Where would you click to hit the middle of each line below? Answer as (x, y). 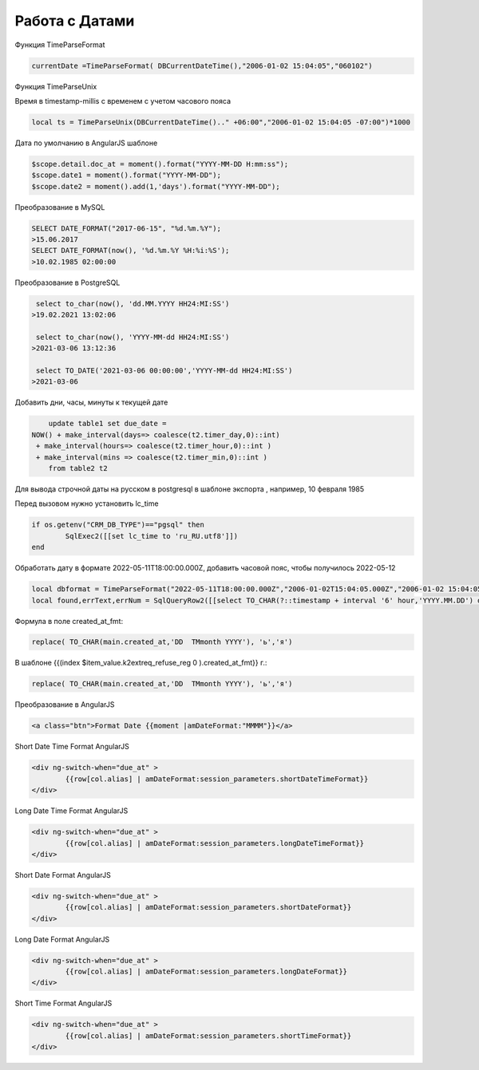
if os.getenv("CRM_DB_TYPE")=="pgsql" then (118, 525)
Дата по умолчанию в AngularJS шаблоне (86, 143)
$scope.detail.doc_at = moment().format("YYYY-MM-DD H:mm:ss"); (160, 164)
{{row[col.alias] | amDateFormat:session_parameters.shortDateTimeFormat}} (217, 779)
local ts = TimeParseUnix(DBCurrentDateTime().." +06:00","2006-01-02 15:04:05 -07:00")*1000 (221, 122)
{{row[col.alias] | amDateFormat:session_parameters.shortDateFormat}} (208, 907)
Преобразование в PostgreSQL (67, 282)
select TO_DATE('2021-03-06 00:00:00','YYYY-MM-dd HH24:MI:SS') (164, 371)
